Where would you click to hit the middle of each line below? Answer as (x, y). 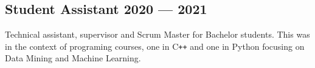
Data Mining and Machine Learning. (73, 58)
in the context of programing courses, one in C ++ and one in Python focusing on (155, 46)
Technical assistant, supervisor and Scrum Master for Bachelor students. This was (157, 34)
